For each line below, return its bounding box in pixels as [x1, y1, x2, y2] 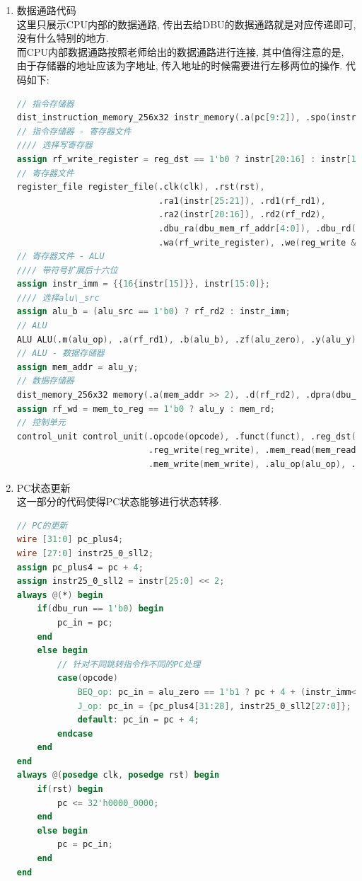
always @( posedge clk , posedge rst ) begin [16, 770, 220, 781]
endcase [57, 728, 93, 739]
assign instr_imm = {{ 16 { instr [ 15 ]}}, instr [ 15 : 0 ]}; [16, 279, 270, 289]
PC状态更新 [16, 480, 71, 495]
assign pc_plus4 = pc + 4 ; [16, 562, 144, 572]
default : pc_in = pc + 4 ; [77, 715, 199, 725]
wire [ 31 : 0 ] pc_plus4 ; [16, 534, 124, 545]
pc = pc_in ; [57, 839, 113, 850]
